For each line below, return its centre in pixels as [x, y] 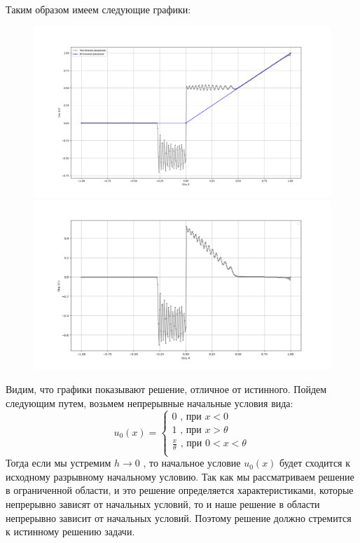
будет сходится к [315, 463]
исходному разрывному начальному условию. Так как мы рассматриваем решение [180, 476]
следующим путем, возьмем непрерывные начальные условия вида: [150, 403]
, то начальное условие [192, 463]
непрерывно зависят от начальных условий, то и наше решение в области [163, 503]
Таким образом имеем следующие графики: [98, 9]
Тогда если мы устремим [58, 463]
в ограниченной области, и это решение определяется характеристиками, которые [180, 490]
